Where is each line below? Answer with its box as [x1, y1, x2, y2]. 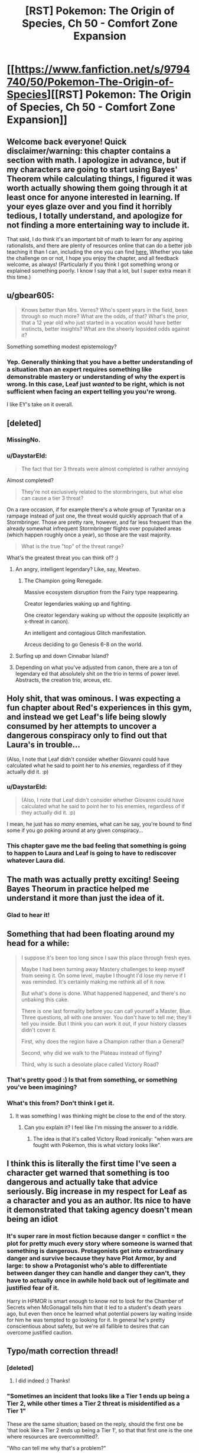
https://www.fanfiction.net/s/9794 [14, 63, 191, 76]
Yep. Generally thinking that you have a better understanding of [6, 357, 193, 366]
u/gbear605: [6, 290, 55, 300]
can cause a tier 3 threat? [21, 494, 84, 501]
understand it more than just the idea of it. [6, 893, 165, 903]
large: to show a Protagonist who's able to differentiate [6, 1262, 168, 1270]
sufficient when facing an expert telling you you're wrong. [6, 387, 177, 395]
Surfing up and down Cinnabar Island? [15, 652, 109, 659]
